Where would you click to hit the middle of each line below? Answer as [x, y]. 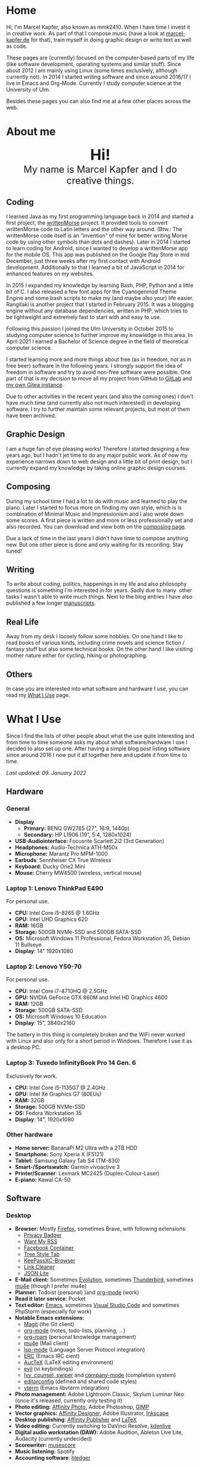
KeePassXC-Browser [50, 1260]
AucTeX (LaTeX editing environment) [69, 1362]
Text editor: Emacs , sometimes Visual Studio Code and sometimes [97, 1305]
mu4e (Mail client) [46, 1343]
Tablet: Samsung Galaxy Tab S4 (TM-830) [67, 1160]
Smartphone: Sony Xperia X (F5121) [59, 1154]
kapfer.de [18, 40]
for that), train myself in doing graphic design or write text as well [111, 40]
